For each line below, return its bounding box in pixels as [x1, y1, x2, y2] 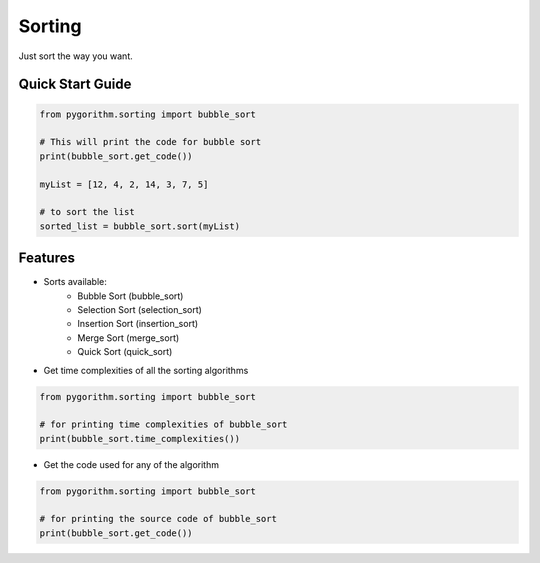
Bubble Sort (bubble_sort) [77, 290, 184, 302]
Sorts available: [43, 276, 107, 288]
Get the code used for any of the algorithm [43, 458, 220, 470]
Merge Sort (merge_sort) [77, 331, 180, 344]
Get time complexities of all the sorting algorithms [43, 364, 249, 376]
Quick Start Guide [18, 76, 132, 93]
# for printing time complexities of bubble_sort [39, 419, 288, 430]
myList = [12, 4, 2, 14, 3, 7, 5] [39, 178, 209, 190]
